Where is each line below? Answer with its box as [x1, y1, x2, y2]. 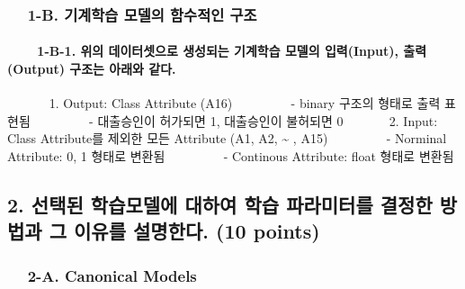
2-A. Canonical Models [27, 264, 197, 286]
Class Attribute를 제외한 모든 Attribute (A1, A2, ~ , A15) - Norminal [7, 129, 447, 148]
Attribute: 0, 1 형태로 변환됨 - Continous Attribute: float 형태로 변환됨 [7, 147, 454, 166]
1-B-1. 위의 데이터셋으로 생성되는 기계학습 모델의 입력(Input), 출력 [37, 41, 427, 60]
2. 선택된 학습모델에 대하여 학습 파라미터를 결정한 [7, 191, 433, 218]
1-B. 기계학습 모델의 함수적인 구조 [27, 3, 257, 25]
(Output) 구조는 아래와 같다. [7, 59, 176, 78]
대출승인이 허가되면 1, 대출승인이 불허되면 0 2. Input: [97, 111, 438, 130]
